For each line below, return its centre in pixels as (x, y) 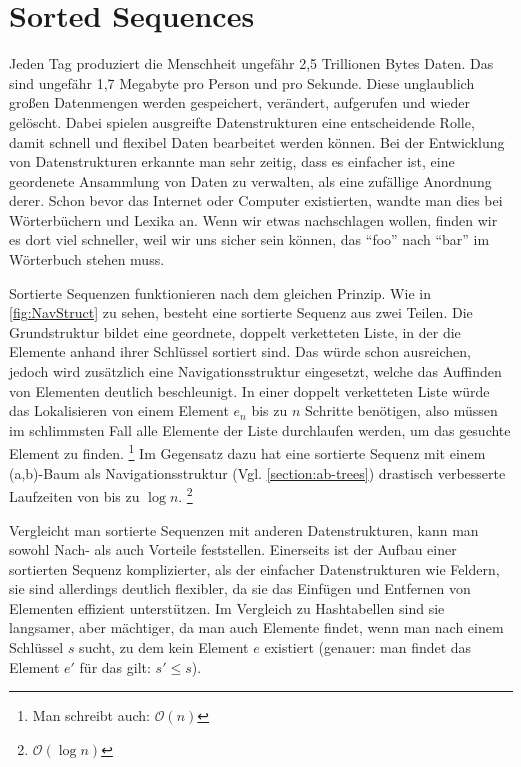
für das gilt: (115, 666)
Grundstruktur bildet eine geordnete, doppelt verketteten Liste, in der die (235, 331)
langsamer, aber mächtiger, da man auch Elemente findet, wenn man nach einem (256, 627)
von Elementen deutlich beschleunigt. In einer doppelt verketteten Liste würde (249, 390)
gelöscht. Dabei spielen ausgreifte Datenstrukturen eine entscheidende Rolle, (242, 121)
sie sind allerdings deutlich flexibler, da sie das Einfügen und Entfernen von (240, 588)
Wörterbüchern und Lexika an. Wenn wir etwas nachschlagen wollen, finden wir (253, 219)
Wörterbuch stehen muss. (87, 259)
